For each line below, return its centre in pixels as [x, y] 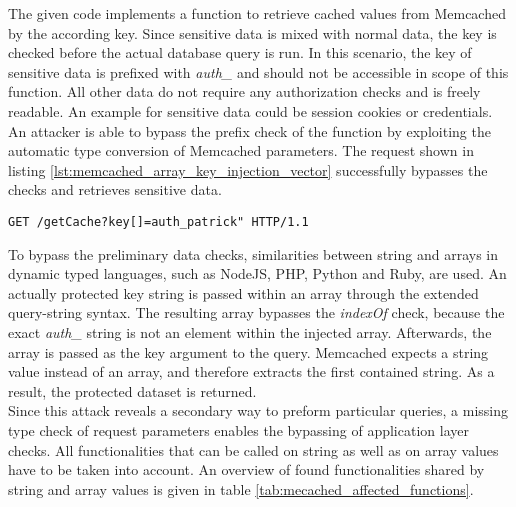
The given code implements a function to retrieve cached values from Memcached [257, 13]
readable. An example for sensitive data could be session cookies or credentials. [250, 110]
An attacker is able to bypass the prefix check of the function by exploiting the [249, 130]
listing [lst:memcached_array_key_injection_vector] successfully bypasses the [248, 169]
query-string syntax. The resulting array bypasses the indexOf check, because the [256, 312]
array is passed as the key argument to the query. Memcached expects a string [248, 351]
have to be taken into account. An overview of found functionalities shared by [246, 469]
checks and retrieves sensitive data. [115, 189]
